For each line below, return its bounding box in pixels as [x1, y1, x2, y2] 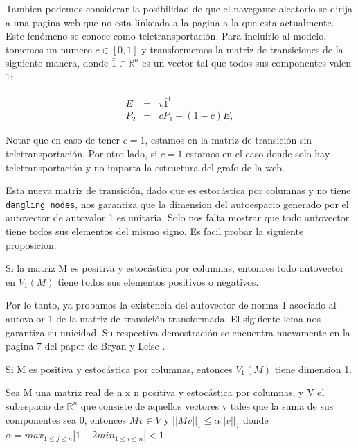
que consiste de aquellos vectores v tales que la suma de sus [80, 398, 334, 413]
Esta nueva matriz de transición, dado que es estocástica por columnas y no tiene [6, 183, 351, 198]
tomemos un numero [6, 42, 92, 56]
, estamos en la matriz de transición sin [145, 132, 312, 147]
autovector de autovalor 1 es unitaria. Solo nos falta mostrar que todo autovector [6, 210, 350, 225]
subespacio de [6, 398, 64, 413]
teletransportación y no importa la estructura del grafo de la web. [6, 160, 285, 174]
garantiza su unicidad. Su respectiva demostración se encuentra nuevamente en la [6, 325, 350, 339]
